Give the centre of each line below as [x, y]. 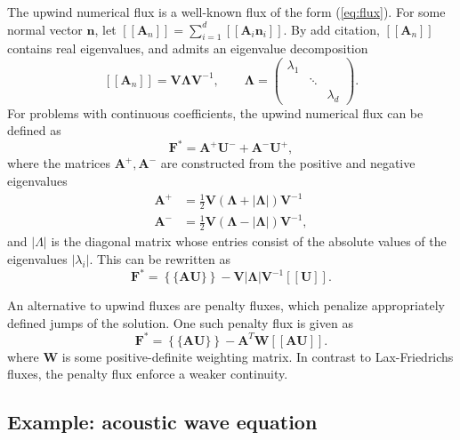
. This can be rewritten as [160, 258]
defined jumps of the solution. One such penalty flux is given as [180, 322]
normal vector [45, 29]
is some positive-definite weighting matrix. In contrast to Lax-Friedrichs [258, 356]
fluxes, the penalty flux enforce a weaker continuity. [148, 374]
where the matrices [59, 163]
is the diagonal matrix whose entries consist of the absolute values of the [249, 241]
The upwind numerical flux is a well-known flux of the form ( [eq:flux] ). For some [226, 12]
